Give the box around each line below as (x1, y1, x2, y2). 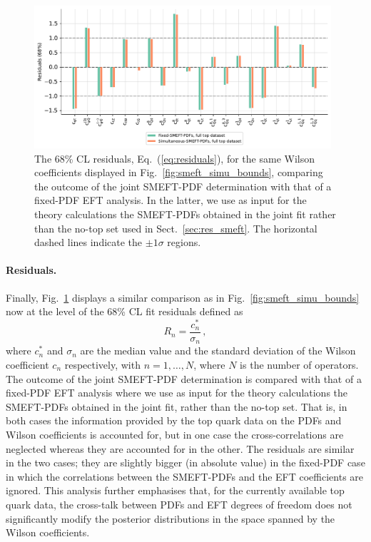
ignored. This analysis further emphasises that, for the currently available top (6, 483, 345, 498)
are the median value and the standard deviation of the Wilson (80, 343, 356, 358)
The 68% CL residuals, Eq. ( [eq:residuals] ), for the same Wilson (34, 150, 315, 165)
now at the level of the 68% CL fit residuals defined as (6, 304, 243, 319)
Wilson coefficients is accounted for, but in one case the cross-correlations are (6, 426, 344, 441)
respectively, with (64, 357, 141, 372)
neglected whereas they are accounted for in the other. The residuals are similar (6, 441, 355, 456)
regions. (167, 235, 201, 250)
